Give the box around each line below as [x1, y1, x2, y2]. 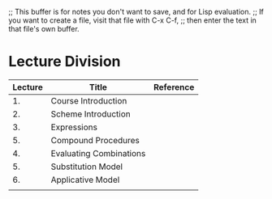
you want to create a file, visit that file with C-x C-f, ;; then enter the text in [8, 15, 257, 25]
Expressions [50, 121, 97, 133]
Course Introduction [50, 95, 127, 106]
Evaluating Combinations [50, 147, 146, 159]
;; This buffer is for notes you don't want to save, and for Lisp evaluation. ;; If [8, 7, 264, 16]
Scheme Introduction [50, 108, 132, 120]
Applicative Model [50, 174, 120, 185]
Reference [153, 81, 195, 92]
